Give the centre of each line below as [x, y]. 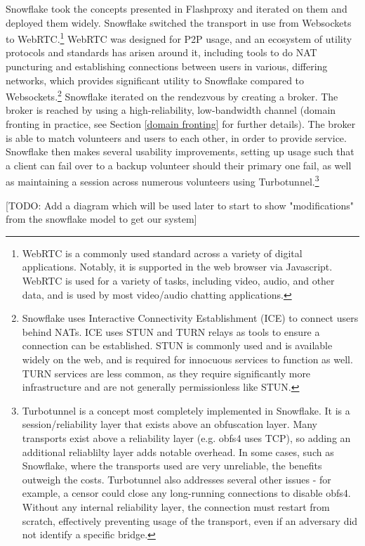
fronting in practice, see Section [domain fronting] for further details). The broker [181, 124]
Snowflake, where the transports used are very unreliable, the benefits [172, 466]
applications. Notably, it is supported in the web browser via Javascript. [177, 267]
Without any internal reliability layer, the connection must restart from [176, 506]
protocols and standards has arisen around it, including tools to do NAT [161, 52]
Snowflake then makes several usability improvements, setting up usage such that [180, 151]
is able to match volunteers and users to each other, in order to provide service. [176, 137]
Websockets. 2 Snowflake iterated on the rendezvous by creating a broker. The [172, 95]
